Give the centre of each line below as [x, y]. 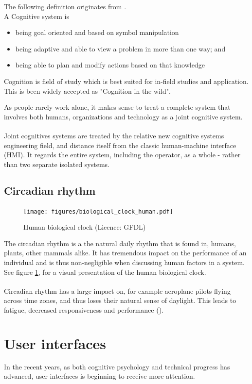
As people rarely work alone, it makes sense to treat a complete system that [117, 107]
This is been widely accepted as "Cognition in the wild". [87, 91]
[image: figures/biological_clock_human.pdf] [98, 211]
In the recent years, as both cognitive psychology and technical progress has [117, 366]
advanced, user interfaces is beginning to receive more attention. [99, 376]
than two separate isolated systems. [57, 164]
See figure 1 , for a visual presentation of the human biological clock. [105, 272]
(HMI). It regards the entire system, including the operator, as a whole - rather [122, 155]
